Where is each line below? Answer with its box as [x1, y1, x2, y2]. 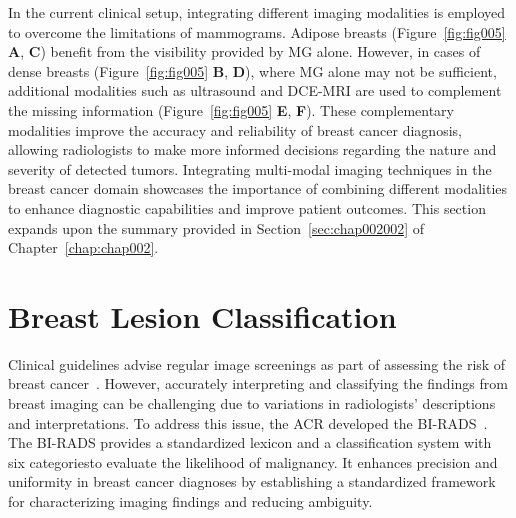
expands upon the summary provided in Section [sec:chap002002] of [8, 217, 425, 238]
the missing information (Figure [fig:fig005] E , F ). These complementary [8, 99, 454, 120]
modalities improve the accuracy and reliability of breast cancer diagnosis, [8, 119, 462, 140]
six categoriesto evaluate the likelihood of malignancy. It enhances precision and [8, 451, 498, 472]
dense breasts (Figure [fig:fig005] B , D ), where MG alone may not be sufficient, [8, 60, 497, 81]
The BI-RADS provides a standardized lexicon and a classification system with [8, 432, 492, 453]
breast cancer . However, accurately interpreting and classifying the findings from [8, 373, 508, 394]
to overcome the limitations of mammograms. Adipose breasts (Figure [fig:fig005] [8, 21, 506, 42]
